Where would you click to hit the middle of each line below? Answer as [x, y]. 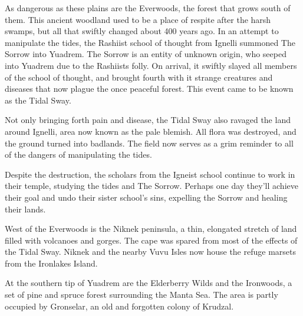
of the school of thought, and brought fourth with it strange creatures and [139, 77]
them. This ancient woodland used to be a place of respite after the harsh [138, 19]
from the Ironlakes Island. [51, 263]
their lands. [25, 209]
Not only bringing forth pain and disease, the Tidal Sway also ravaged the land [148, 120]
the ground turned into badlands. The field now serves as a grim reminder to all [149, 143]
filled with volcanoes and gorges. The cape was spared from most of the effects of [151, 240]
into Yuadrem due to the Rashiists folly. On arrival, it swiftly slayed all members [151, 65]
